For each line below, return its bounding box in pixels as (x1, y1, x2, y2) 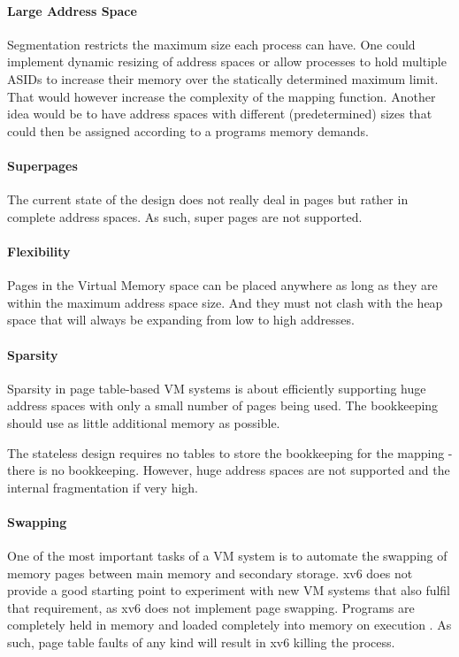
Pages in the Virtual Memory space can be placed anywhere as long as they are (7, 276, 438, 294)
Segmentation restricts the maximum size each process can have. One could (7, 34, 416, 53)
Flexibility (7, 241, 71, 260)
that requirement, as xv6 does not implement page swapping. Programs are (7, 598, 415, 616)
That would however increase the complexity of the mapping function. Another (7, 87, 436, 105)
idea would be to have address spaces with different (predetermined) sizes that (7, 104, 432, 123)
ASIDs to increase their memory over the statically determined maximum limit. (7, 69, 439, 88)
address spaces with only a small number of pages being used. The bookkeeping (7, 396, 439, 415)
